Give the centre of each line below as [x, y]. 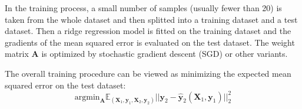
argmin [87, 97]
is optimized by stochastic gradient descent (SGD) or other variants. [165, 54]
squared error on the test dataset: [65, 85]
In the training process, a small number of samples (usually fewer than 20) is [143, 8]
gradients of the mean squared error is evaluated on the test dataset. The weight [150, 42]
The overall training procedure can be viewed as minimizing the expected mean [148, 73]
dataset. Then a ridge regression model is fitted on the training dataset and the [148, 31]
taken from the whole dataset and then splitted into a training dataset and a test [151, 19]
